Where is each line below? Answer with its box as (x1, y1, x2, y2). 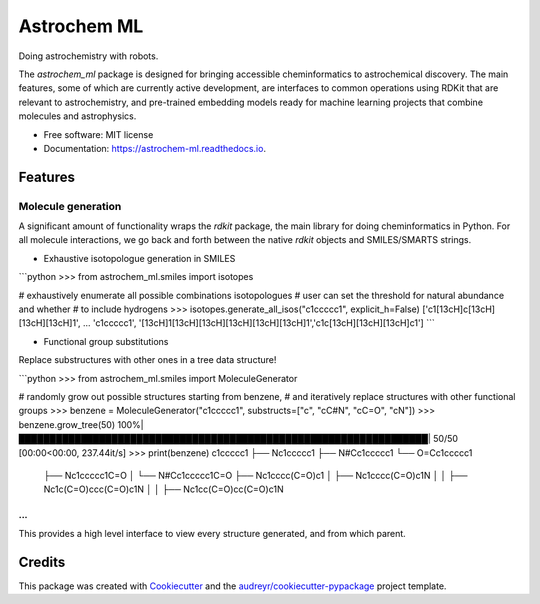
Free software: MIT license (43, 128, 154, 140)
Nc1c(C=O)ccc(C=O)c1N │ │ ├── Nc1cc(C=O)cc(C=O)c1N (43, 483, 284, 495)
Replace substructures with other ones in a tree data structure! (18, 354, 277, 366)
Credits (18, 553, 66, 570)
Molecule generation (18, 199, 122, 213)
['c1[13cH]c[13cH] (421, 303, 495, 315)
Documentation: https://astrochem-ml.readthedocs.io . (43, 142, 267, 154)
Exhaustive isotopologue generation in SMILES (43, 252, 236, 264)
